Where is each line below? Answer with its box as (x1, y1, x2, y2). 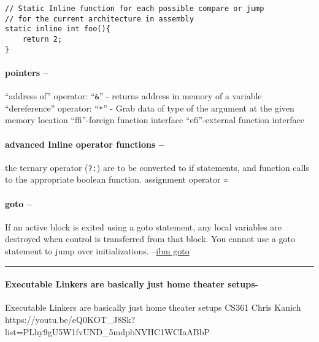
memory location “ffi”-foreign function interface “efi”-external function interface (5, 113, 304, 126)
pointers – (5, 66, 48, 78)
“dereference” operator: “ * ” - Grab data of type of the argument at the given (5, 101, 294, 114)
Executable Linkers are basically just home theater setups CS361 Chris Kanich (5, 301, 301, 314)
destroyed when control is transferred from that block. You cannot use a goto (5, 232, 296, 245)
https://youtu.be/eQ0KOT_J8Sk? (5, 313, 136, 326)
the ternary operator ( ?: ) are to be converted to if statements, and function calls (5, 161, 309, 173)
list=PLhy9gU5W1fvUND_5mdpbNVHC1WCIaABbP (5, 325, 210, 338)
